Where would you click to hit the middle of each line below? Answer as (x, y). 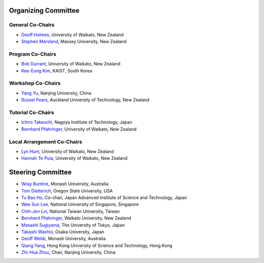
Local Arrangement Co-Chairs (46, 142)
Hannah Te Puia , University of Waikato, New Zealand (75, 158)
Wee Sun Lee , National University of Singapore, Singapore (80, 204)
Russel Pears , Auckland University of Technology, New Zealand (85, 100)
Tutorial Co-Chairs (32, 112)
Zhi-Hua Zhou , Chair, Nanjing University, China (68, 252)
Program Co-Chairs (33, 54)
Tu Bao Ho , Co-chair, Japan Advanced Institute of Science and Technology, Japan (104, 197)
